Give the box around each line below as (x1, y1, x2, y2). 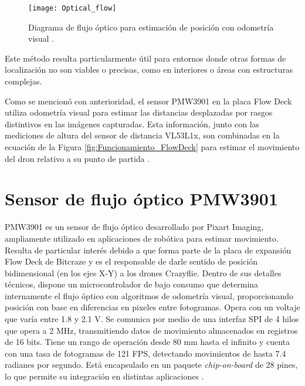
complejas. (5, 75, 42, 87)
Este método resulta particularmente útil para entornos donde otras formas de (5, 52, 286, 64)
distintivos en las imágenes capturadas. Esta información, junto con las (5, 117, 260, 130)
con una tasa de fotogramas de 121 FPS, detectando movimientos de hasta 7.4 (5, 347, 286, 359)
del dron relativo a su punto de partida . (5, 152, 150, 164)
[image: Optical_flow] (28, 4, 117, 12)
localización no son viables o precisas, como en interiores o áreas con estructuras (5, 63, 293, 76)
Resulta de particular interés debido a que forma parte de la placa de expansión (5, 243, 292, 256)
